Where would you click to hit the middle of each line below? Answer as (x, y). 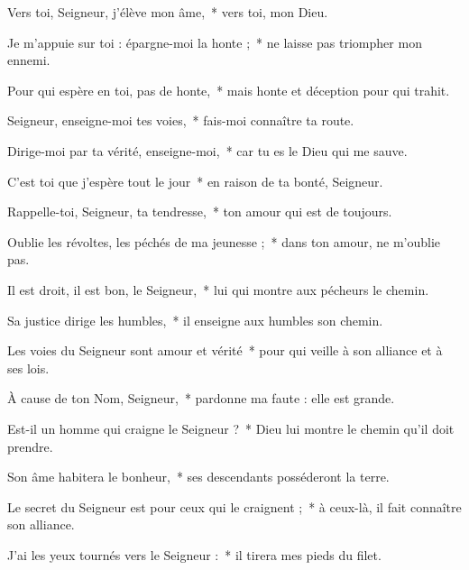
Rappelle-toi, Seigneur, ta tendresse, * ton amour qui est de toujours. (200, 211)
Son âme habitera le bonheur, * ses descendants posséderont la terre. (198, 477)
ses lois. (28, 368)
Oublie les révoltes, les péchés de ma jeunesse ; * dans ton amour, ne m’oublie (224, 241)
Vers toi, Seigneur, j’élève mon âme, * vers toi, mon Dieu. (168, 12)
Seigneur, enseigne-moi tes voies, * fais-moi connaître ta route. (181, 120)
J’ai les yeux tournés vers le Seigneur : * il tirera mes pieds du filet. (194, 554)
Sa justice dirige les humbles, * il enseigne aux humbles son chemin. (195, 320)
